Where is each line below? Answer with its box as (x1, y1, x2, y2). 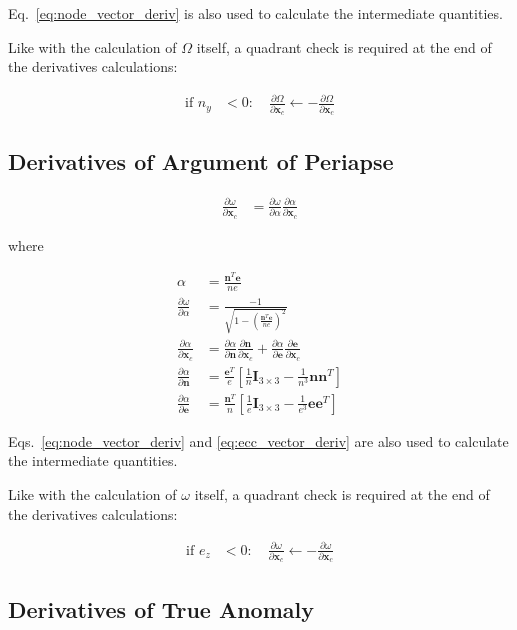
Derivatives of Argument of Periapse (8, 146, 394, 177)
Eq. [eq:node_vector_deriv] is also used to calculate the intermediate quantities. (8, 3, 503, 23)
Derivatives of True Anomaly (8, 593, 314, 624)
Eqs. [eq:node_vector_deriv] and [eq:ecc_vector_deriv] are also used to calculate (8, 430, 509, 451)
